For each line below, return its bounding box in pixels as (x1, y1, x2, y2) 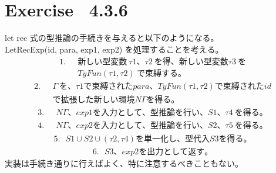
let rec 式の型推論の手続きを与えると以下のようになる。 (5, 32, 219, 44)
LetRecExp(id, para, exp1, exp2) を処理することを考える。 (5, 43, 224, 55)
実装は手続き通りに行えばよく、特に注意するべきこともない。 (5, 157, 243, 169)
